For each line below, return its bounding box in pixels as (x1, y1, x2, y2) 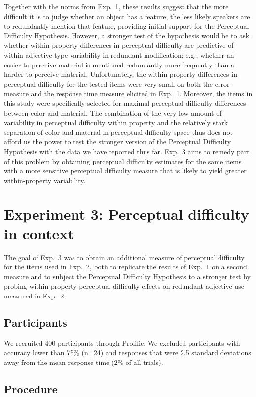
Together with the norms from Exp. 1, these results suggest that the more (4, 1, 229, 11)
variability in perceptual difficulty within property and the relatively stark (4, 117, 228, 128)
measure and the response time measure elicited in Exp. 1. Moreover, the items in (4, 88, 253, 99)
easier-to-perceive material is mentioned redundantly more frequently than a (4, 59, 235, 69)
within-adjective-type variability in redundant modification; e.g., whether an (4, 49, 234, 60)
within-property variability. (4, 175, 86, 185)
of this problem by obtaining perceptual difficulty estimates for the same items (4, 156, 242, 166)
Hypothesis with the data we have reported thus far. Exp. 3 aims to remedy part (4, 146, 250, 156)
